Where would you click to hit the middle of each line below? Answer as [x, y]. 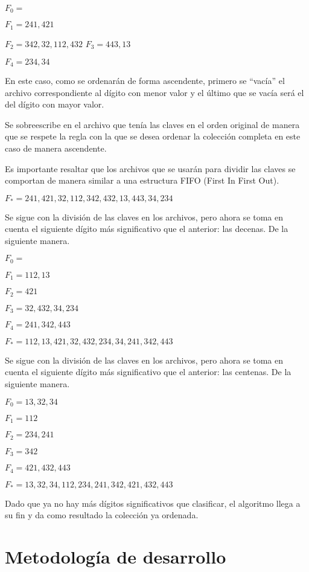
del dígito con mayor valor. [55, 104]
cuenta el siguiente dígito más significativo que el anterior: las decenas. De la [147, 229]
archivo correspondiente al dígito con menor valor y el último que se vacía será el [154, 92]
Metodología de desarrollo [116, 557]
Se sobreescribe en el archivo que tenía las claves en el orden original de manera [152, 124]
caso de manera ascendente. [56, 148]
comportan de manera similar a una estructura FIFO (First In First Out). [142, 180]
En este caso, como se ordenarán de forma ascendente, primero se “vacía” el [145, 80]
